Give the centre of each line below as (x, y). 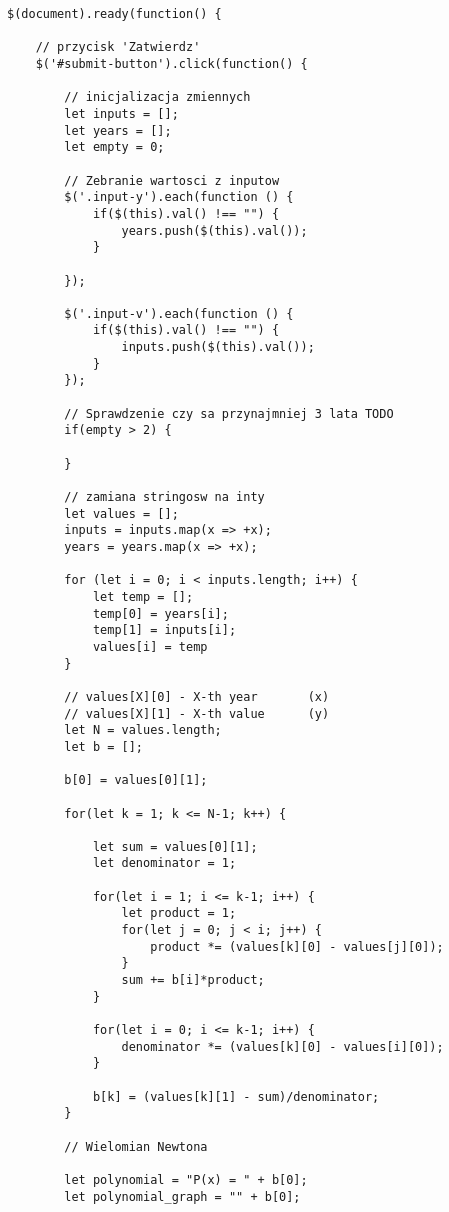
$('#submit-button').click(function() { (171, 63)
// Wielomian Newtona (136, 1146)
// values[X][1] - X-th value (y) (197, 713)
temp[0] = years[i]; (160, 613)
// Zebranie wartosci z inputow (172, 180)
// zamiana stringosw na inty (164, 497)
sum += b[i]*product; (193, 980)
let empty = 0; (114, 147)
